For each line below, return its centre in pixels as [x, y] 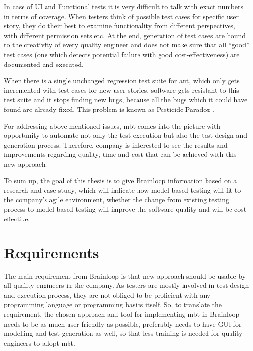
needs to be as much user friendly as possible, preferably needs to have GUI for [123, 323]
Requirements [52, 252]
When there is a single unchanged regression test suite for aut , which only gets [122, 80]
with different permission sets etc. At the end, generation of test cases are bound [125, 35]
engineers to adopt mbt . [40, 342]
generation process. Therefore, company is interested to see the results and [116, 144]
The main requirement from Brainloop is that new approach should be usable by [125, 275]
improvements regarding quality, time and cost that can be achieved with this [120, 154]
